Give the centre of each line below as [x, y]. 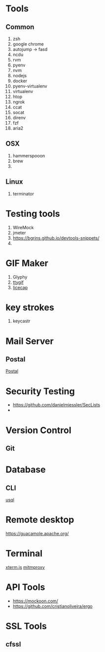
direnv [19, 118]
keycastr [21, 321]
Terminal [24, 554]
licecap [20, 287]
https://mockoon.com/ [35, 601]
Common [20, 27]
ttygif [18, 282]
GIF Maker [27, 263]
